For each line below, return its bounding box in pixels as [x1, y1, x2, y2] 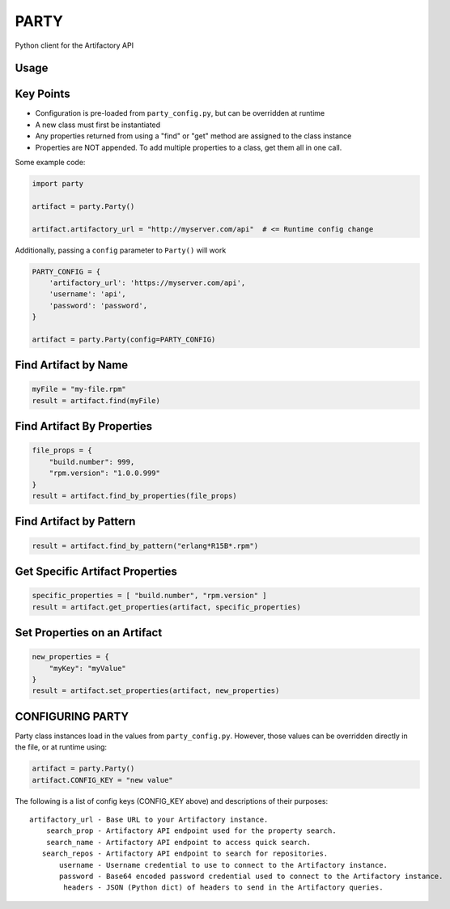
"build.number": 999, [49, 457, 135, 466]
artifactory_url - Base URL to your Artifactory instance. [29, 815, 269, 825]
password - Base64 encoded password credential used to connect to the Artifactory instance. [59, 871, 444, 881]
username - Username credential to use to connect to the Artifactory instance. [59, 860, 388, 869]
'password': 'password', [49, 300, 148, 310]
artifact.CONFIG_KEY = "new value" [32, 775, 173, 784]
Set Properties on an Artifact [15, 626, 163, 639]
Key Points [15, 87, 70, 101]
